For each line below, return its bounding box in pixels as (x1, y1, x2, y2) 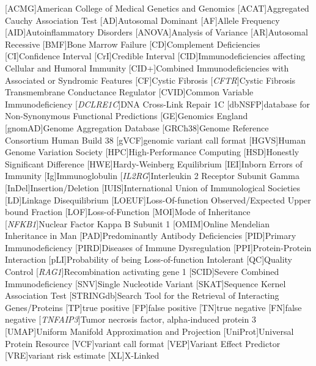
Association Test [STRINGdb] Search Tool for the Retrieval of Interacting (5, 289, 279, 302)
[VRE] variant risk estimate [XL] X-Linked (5, 349, 160, 362)
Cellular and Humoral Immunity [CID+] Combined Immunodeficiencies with (5, 61, 289, 74)
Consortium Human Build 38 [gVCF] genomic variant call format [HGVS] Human (5, 133, 306, 146)
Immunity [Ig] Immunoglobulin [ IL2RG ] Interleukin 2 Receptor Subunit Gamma (5, 169, 299, 182)
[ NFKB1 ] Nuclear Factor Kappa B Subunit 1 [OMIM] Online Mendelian (5, 217, 270, 230)
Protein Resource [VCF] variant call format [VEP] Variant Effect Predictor (5, 337, 281, 350)
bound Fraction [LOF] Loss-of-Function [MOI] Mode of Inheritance (5, 205, 251, 218)
